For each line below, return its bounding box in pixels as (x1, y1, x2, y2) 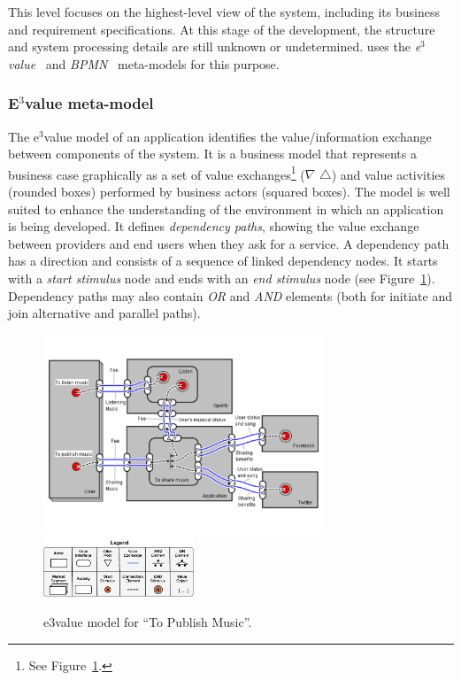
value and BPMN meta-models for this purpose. (8, 54, 280, 73)
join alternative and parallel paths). (8, 304, 201, 322)
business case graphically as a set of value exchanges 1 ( (8, 162, 305, 183)
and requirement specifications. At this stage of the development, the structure (8, 19, 435, 38)
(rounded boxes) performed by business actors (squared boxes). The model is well (8, 182, 450, 201)
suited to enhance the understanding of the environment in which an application (8, 199, 444, 218)
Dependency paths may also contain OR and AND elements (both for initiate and (8, 286, 452, 305)
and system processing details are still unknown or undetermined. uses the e (8, 37, 421, 56)
